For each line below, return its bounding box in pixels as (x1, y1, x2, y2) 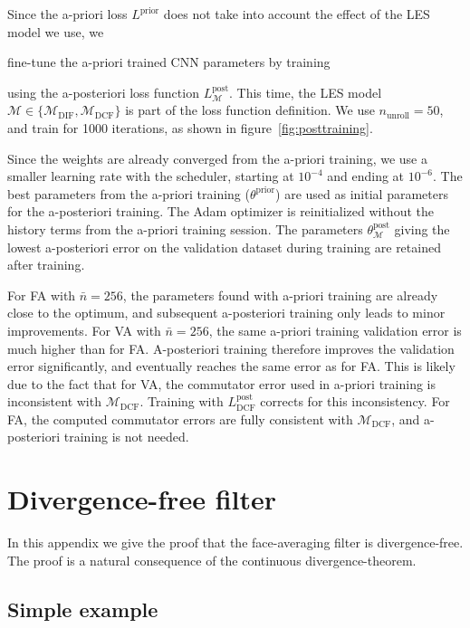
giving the (394, 219, 450, 238)
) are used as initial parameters (275, 184, 448, 203)
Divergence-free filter (7, 481, 276, 518)
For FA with (7, 285, 76, 304)
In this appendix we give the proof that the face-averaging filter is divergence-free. (7, 533, 464, 552)
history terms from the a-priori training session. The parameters (7, 219, 363, 238)
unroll (387, 110, 410, 120)
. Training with (139, 392, 224, 411)
